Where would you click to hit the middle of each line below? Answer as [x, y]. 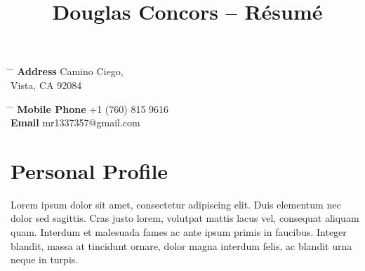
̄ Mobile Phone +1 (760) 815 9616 [90, 108]
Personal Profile [89, 170]
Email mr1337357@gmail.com [75, 123]
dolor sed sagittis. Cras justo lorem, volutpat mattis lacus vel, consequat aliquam [185, 218]
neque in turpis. [45, 259]
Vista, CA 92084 [46, 85]
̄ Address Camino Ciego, [67, 71]
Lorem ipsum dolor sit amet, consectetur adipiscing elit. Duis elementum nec [176, 204]
